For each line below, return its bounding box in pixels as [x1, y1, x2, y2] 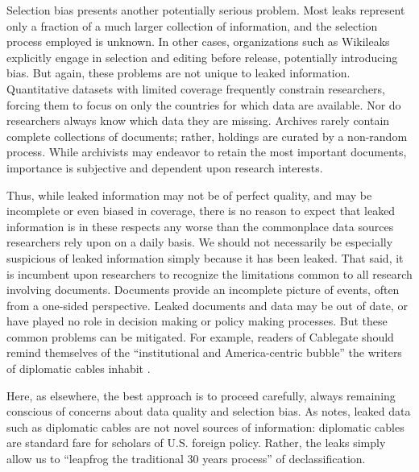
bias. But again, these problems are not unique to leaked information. [6, 64, 351, 81]
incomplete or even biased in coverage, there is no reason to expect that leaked [6, 202, 396, 219]
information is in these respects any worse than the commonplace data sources [6, 217, 394, 234]
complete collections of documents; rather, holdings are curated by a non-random [6, 127, 408, 144]
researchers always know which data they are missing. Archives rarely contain [6, 112, 390, 129]
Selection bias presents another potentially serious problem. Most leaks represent [6, 2, 405, 18]
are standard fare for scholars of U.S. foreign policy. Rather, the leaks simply [6, 434, 386, 451]
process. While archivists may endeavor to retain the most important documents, [6, 143, 407, 160]
